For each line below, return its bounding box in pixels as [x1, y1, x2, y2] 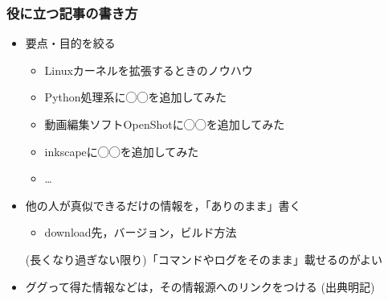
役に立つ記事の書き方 [6, 2, 138, 23]
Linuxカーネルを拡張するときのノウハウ [44, 61, 253, 78]
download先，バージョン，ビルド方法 [44, 224, 237, 241]
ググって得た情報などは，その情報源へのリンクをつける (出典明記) [25, 278, 375, 295]
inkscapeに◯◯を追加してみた [44, 142, 199, 159]
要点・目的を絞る [25, 35, 116, 52]
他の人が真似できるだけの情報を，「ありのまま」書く [25, 196, 301, 213]
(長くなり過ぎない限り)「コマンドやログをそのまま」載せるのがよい [25, 250, 382, 267]
